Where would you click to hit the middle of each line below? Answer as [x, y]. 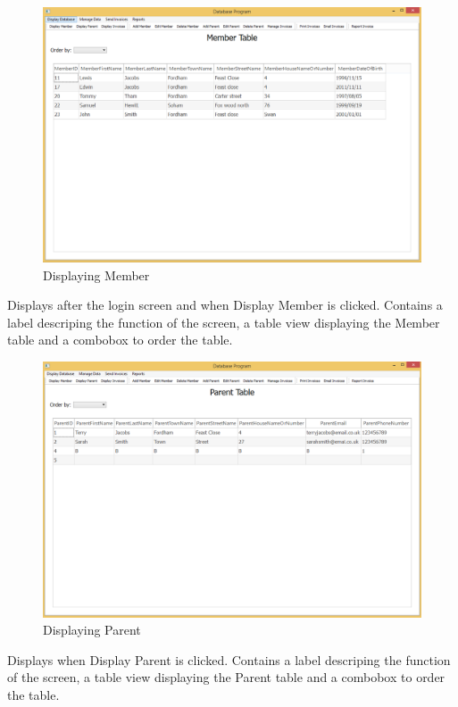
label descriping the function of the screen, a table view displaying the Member [224, 322]
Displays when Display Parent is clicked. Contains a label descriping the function [229, 659]
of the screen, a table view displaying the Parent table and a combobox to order [226, 677]
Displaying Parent [92, 630]
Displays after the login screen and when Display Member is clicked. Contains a [225, 305]
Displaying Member [96, 274]
